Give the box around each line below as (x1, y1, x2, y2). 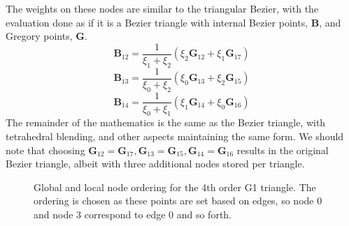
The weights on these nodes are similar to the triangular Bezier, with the (6, 1, 319, 15)
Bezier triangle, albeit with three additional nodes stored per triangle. (6, 156, 305, 171)
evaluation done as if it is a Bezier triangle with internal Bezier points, (6, 15, 308, 29)
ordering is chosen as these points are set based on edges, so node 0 (34, 193, 322, 208)
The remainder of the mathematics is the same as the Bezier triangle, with (6, 115, 326, 130)
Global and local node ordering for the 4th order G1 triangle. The (34, 179, 316, 194)
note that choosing (6, 142, 85, 157)
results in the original (236, 142, 329, 157)
